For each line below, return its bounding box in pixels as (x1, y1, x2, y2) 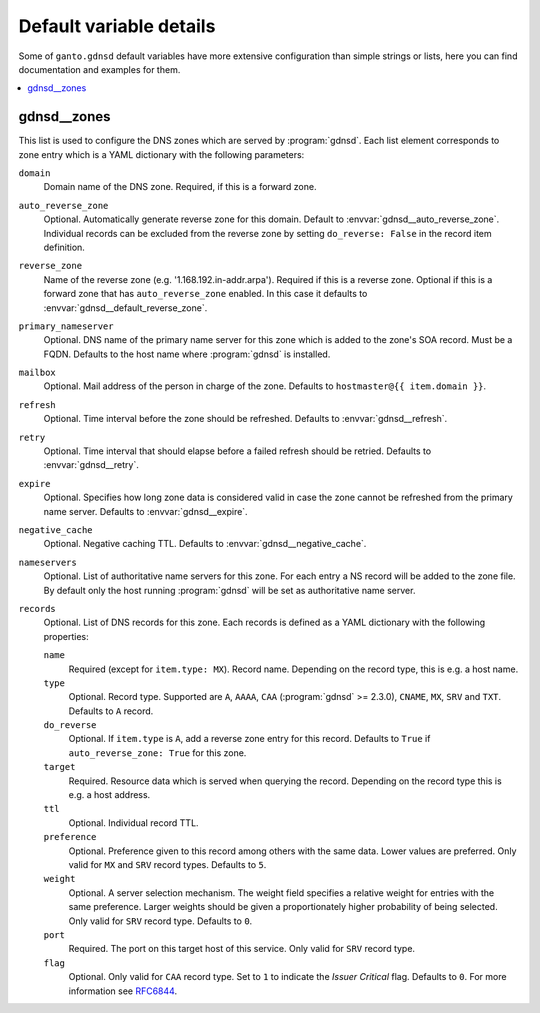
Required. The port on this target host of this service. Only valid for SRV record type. (68, 943, 415, 955)
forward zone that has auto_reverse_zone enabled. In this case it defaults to (43, 288, 368, 300)
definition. (43, 241, 85, 253)
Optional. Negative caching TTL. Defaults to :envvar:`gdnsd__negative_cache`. (43, 538, 367, 550)
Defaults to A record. (68, 705, 154, 717)
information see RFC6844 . (68, 985, 178, 997)
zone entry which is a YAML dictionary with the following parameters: (18, 148, 305, 160)
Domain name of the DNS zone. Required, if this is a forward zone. (43, 181, 317, 193)
